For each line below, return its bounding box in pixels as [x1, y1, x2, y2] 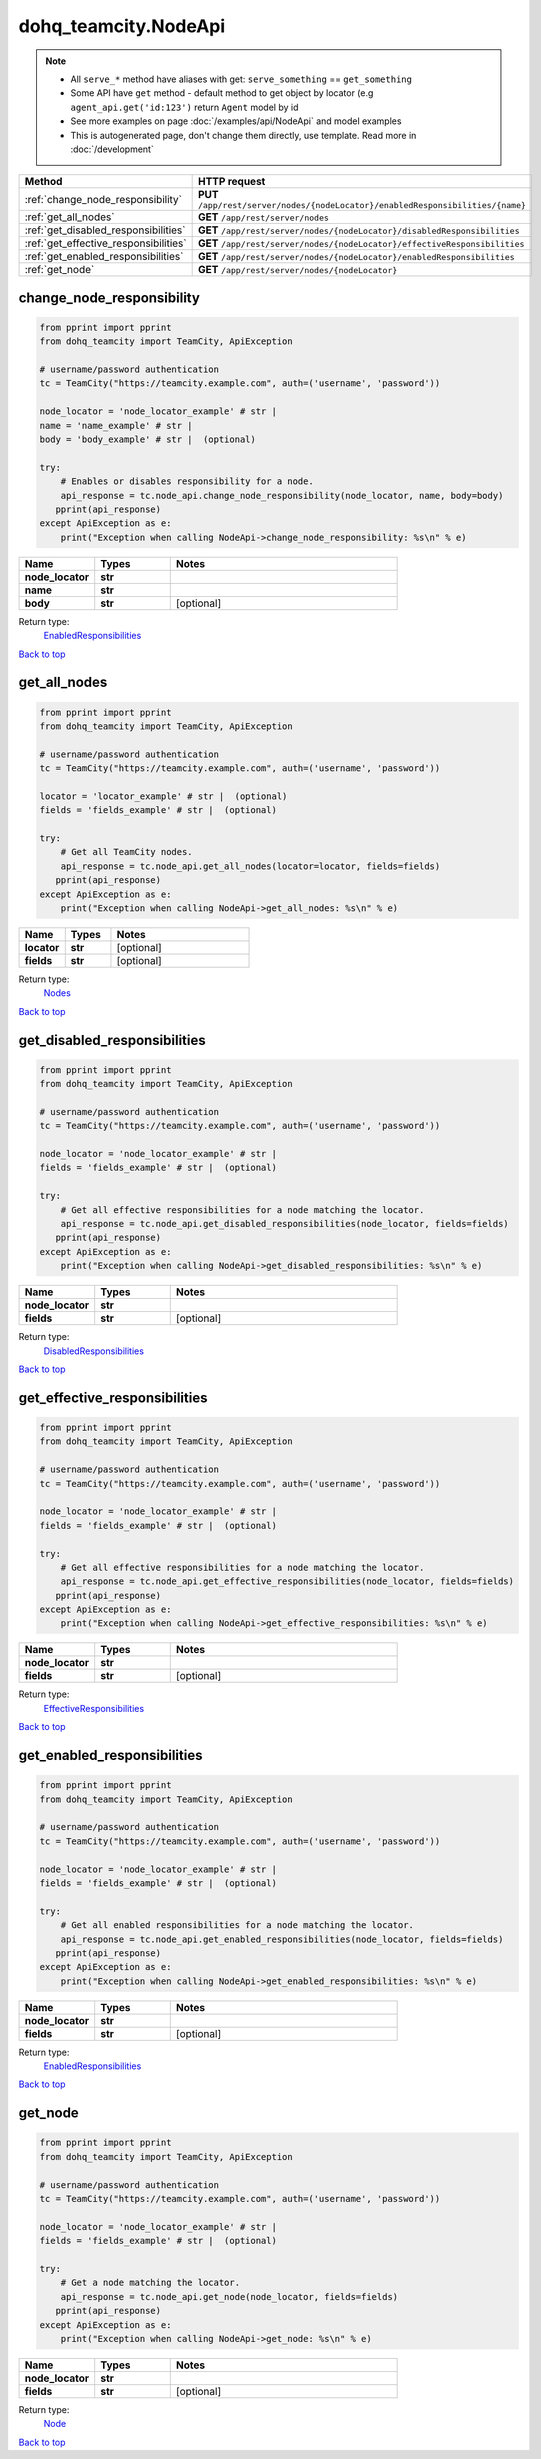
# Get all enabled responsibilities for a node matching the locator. [60, 1920, 415, 1931]
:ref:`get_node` [24, 263, 95, 277]
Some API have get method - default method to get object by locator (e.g [70, 87, 374, 99]
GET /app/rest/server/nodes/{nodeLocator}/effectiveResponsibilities [197, 236, 525, 250]
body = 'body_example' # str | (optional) [39, 434, 257, 445]
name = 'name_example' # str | [39, 420, 194, 431]
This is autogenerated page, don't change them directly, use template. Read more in [70, 129, 417, 141]
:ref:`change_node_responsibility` [24, 192, 182, 206]
